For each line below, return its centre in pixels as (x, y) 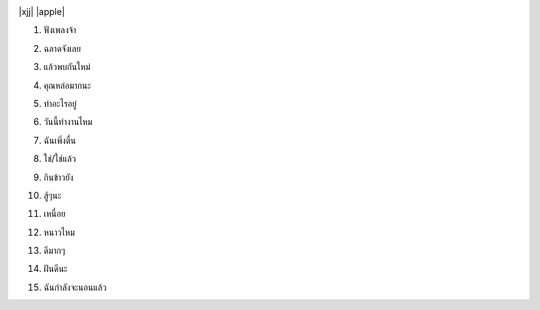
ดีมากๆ (54, 251)
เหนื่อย (54, 214)
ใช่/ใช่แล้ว (60, 159)
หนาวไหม (59, 232)
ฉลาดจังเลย (62, 48)
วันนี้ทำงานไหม (68, 122)
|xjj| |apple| (41, 11)
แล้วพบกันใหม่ (67, 67)
